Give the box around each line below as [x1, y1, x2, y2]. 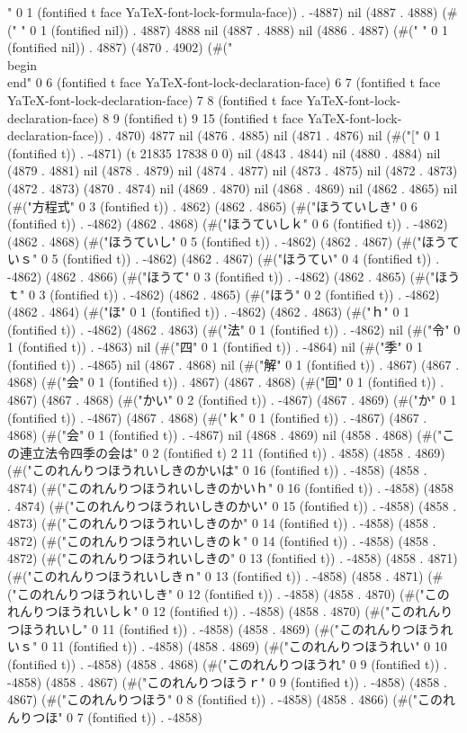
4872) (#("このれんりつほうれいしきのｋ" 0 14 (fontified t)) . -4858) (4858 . [7, 531, 436, 550]
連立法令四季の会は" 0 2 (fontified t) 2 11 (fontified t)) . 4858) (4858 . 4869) [19, 442, 445, 461]
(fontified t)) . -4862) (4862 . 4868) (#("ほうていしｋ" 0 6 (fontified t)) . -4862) [7, 214, 448, 233]
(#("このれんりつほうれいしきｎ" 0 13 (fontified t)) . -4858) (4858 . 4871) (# [7, 567, 444, 585]
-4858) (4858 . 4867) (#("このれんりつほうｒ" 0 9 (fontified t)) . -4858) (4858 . [7, 672, 447, 691]
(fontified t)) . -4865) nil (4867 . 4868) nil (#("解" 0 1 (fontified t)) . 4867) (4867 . [7, 354, 460, 373]
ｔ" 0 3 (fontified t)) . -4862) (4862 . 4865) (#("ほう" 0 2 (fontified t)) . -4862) [7, 284, 440, 303]
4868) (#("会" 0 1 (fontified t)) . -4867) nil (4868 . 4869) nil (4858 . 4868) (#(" [7, 425, 443, 444]
